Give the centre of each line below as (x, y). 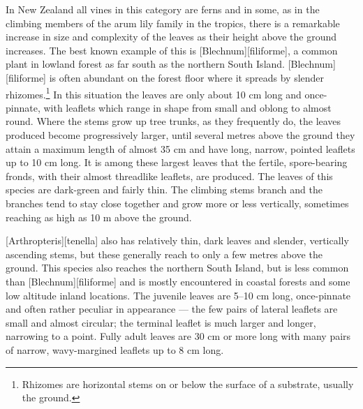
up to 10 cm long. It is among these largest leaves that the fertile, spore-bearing (177, 162)
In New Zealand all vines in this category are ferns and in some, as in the (163, 9)
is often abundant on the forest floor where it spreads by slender (187, 77)
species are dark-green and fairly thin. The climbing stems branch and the (164, 189)
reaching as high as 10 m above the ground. (99, 217)
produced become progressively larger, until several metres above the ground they (180, 135)
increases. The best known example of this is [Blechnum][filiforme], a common (172, 50)
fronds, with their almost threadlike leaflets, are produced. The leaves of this (169, 176)
